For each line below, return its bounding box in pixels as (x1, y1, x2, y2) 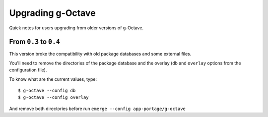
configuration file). (9, 67, 47, 73)
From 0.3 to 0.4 (9, 38, 61, 46)
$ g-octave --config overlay (18, 95, 89, 100)
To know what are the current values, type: (9, 76, 97, 82)
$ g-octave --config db (18, 88, 76, 94)
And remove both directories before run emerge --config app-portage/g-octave (9, 106, 186, 112)
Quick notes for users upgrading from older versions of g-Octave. (9, 25, 144, 31)
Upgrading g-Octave (9, 7, 96, 18)
